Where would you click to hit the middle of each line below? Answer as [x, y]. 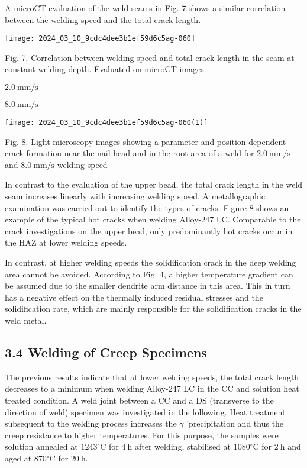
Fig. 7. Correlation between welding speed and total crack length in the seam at [150, 57]
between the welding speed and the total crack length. [103, 19]
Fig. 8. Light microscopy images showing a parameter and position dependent [146, 141]
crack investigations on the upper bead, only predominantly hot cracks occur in [149, 230]
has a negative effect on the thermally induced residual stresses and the [134, 297]
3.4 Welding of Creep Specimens [106, 352]
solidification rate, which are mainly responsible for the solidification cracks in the [153, 309]
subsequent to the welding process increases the [91, 423]
